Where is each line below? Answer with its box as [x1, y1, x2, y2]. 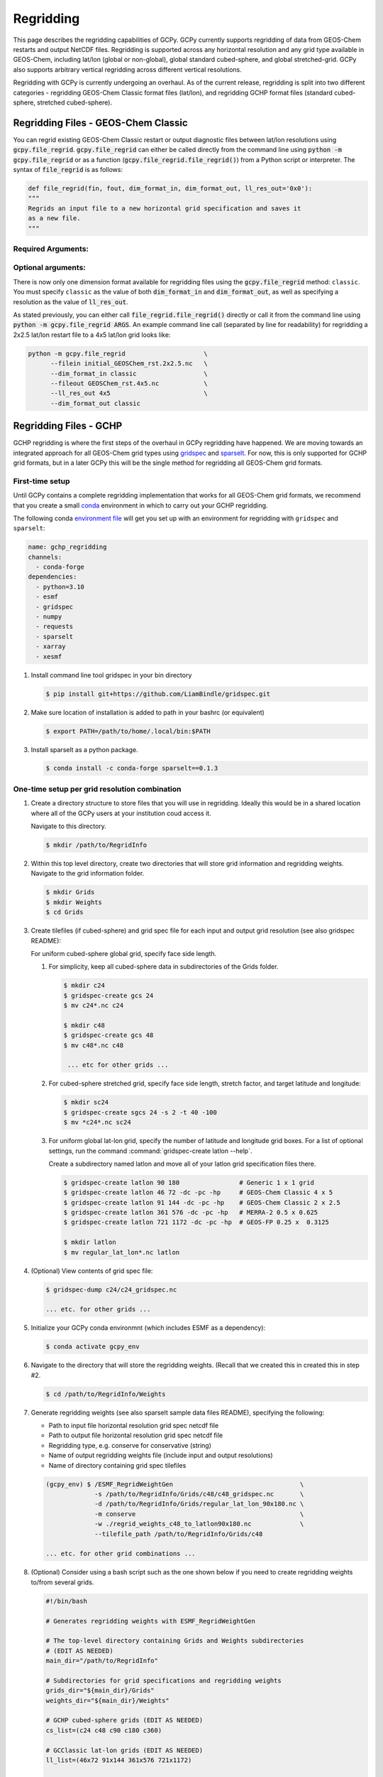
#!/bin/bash [45, 1596, 88, 1605]
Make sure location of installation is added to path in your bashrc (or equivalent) [30, 708, 265, 716]
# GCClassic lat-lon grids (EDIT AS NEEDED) [45, 1746, 204, 1754]
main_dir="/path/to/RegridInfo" [45, 1657, 159, 1665]
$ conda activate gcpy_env [45, 1343, 140, 1351]
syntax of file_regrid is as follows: [13, 165, 123, 173]
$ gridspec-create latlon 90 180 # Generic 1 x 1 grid [63, 1179, 315, 1186]
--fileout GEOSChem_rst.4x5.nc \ [50, 379, 209, 387]
